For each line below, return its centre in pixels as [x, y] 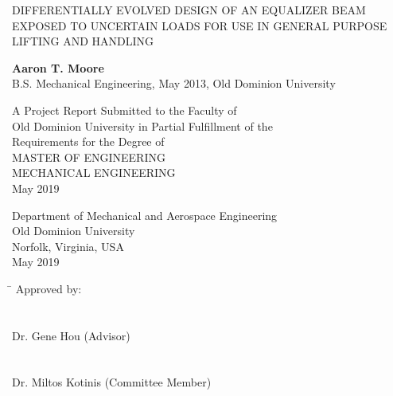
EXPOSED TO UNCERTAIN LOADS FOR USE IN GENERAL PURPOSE [200, 25]
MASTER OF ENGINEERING [89, 157]
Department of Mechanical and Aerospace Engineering [145, 215]
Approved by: [49, 288]
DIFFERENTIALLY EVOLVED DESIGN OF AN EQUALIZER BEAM [189, 10]
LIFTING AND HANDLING [83, 41]
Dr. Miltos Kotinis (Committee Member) [112, 382]
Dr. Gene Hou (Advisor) [71, 335]
